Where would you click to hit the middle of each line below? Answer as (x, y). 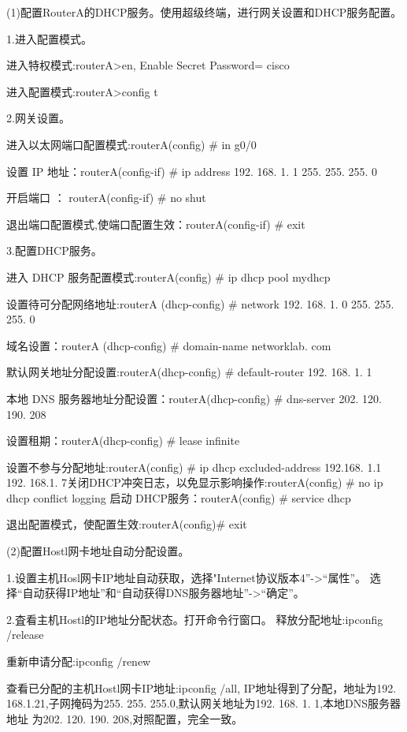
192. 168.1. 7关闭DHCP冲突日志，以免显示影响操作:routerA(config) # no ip (195, 482)
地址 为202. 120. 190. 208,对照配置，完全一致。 (125, 718)
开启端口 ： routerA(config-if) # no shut (106, 198)
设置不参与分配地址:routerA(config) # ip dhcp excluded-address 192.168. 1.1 (194, 467)
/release (25, 635)
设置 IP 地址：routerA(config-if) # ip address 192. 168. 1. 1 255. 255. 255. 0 (192, 171)
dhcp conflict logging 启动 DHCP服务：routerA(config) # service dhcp (179, 497)
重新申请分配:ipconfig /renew (79, 661)
